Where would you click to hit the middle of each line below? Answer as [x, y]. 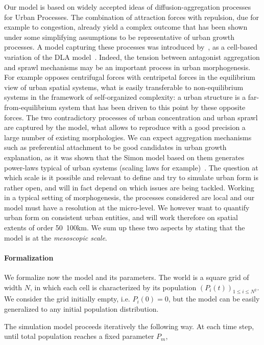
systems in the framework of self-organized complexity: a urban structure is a [125, 97]
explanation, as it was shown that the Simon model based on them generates [124, 157]
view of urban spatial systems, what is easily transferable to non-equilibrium [124, 87]
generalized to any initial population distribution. [81, 309]
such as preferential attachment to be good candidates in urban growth [115, 147]
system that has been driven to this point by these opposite [152, 107]
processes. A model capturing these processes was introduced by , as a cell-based [131, 47]
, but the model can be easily [214, 299]
